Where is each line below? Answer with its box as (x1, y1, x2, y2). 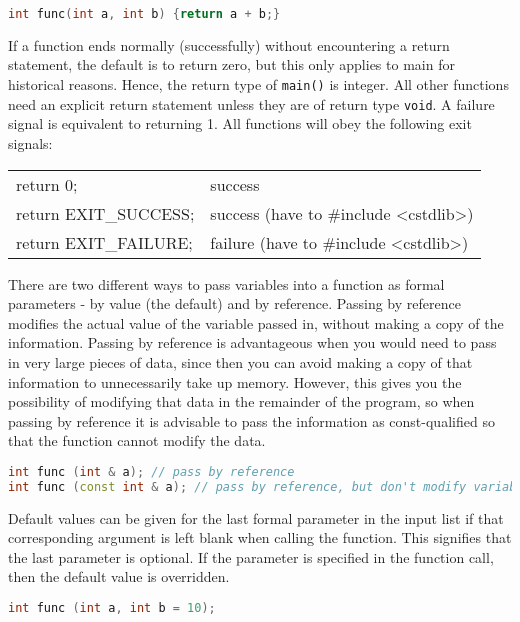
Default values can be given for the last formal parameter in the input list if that (8, 507, 504, 528)
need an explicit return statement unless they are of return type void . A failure (8, 93, 495, 114)
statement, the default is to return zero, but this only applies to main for (8, 54, 455, 75)
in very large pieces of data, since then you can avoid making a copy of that (8, 351, 473, 372)
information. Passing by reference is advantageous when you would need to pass (8, 332, 497, 353)
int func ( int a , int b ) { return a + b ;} (8, 7, 281, 21)
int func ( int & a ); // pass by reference (8, 464, 295, 479)
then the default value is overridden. (8, 566, 230, 587)
